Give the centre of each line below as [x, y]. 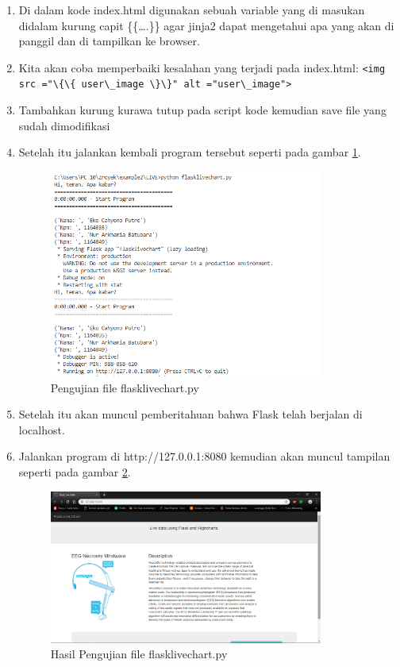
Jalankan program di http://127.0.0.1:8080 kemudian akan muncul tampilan [204, 456]
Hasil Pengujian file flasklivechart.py [139, 654]
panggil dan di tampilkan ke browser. [109, 41]
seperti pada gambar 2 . [75, 472]
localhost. [42, 429]
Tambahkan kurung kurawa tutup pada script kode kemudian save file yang [202, 110]
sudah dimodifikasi [64, 125]
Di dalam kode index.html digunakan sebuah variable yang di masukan [192, 10]
